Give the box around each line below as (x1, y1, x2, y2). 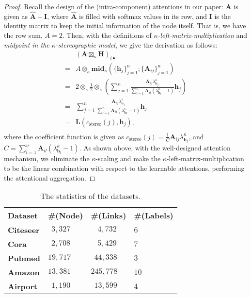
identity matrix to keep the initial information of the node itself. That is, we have (4, 20, 246, 31)
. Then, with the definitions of (62, 30, 152, 40)
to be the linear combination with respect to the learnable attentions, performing (4, 163, 245, 173)
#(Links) (91, 210, 126, 221)
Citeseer (8, 224, 40, 236)
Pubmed (8, 252, 41, 264)
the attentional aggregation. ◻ (4, 172, 95, 182)
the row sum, (4, 30, 43, 40)
